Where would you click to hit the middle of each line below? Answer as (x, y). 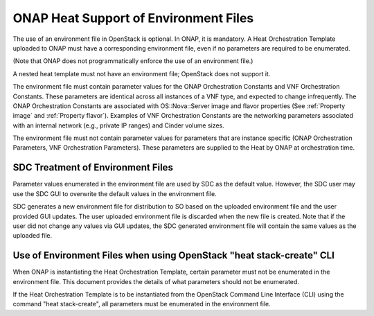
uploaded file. (33, 236)
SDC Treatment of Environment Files (93, 167)
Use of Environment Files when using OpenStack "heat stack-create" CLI (174, 255)
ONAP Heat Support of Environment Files (133, 18)
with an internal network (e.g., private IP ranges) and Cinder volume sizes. (118, 125)
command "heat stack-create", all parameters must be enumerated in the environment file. (142, 304)
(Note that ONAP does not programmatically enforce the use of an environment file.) (133, 61)
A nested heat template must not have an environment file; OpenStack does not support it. (142, 73)
